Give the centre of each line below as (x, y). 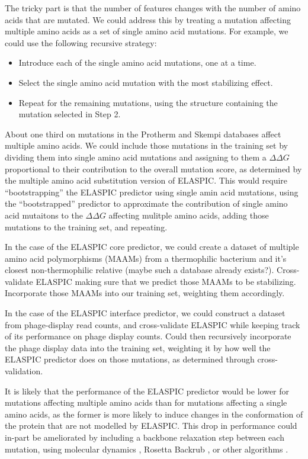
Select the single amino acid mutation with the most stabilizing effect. (146, 82)
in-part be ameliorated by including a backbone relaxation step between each (145, 437)
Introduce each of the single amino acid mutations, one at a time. (137, 62)
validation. (24, 371)
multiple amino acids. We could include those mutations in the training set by (146, 145)
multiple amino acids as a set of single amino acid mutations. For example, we (147, 31)
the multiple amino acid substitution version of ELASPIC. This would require (146, 180)
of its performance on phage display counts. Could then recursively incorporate (148, 336)
